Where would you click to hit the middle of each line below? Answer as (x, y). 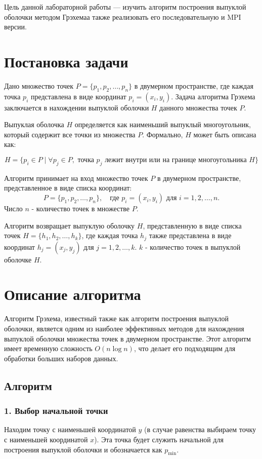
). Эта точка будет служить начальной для (159, 439)
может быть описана (225, 134)
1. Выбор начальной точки (56, 411)
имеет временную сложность (48, 348)
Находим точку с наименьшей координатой (70, 429)
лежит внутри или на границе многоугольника (176, 160)
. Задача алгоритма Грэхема (213, 96)
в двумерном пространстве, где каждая (194, 85)
